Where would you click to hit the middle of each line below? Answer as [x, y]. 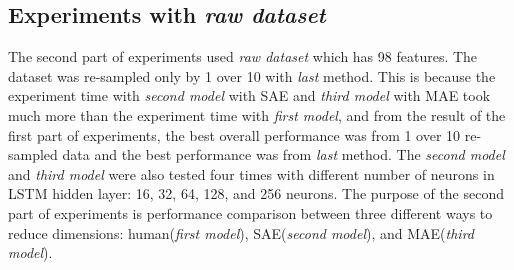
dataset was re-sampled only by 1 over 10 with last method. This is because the [252, 75]
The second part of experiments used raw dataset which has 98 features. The [243, 56]
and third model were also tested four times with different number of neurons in [251, 173]
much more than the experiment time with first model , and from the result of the [257, 114]
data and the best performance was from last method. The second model [283, 154]
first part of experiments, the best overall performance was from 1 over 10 [234, 134]
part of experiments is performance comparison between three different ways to [250, 212]
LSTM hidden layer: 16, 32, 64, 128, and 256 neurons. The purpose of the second [256, 193]
